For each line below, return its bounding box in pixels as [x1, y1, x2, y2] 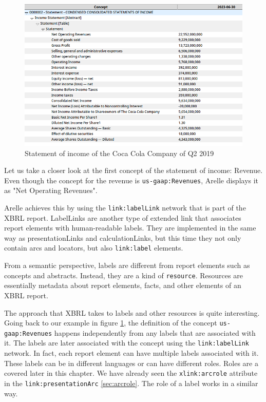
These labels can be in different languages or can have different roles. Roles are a [4, 357, 258, 368]
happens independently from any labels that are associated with [54, 327, 256, 338]
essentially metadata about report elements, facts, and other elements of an [4, 280, 241, 291]
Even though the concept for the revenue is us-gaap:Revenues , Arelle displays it [4, 175, 259, 185]
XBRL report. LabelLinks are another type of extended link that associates [4, 212, 241, 223]
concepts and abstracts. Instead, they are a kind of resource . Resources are [4, 270, 243, 280]
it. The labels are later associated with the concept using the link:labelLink [4, 337, 250, 348]
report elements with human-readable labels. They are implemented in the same [4, 222, 256, 233]
